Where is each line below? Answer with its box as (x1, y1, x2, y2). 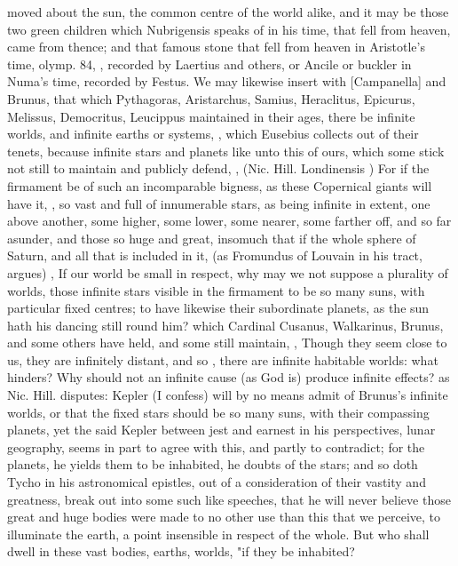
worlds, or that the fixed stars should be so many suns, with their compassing (7, 403, 430, 421)
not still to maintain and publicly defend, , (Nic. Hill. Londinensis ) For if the (7, 159, 430, 178)
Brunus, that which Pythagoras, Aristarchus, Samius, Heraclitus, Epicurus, (7, 89, 415, 108)
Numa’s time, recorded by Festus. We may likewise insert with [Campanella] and (7, 72, 446, 91)
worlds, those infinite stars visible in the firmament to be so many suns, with (7, 281, 425, 299)
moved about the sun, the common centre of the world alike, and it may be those (7, 3, 449, 20)
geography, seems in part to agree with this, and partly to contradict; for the (7, 437, 425, 456)
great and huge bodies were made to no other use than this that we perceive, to (7, 507, 441, 526)
